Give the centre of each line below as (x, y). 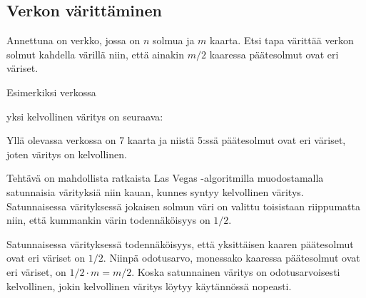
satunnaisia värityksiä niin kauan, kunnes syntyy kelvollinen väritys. (155, 191)
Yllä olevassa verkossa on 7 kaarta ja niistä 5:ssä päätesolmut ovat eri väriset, (176, 140)
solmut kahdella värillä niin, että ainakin (96, 54)
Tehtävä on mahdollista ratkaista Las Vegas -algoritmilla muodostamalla (165, 178)
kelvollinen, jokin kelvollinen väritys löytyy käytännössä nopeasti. (149, 286)
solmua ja (174, 40)
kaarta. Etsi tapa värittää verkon (282, 40)
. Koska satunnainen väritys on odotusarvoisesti (236, 271)
